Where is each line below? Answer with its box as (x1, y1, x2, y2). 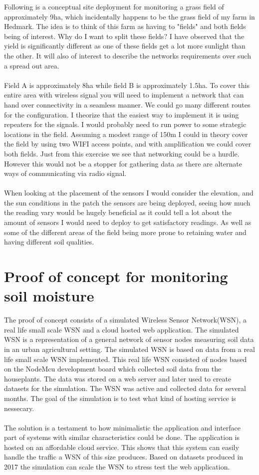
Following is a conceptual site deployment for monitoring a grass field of (4, 1, 224, 11)
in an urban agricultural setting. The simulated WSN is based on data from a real (4, 343, 255, 354)
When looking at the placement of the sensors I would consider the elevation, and (4, 187, 254, 198)
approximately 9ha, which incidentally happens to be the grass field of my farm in (4, 11, 255, 21)
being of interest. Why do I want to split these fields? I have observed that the (4, 30, 245, 41)
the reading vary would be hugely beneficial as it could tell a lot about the (4, 207, 232, 217)
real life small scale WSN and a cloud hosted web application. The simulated (4, 324, 239, 334)
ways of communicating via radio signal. (4, 168, 127, 178)
